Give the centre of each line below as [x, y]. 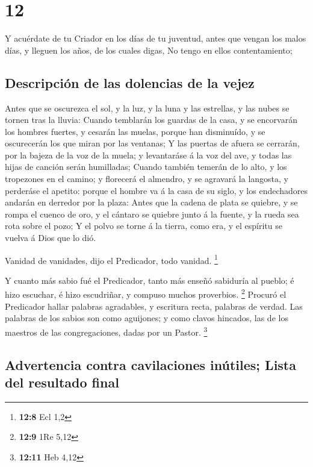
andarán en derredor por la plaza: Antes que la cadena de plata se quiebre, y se [151, 202]
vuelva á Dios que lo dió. [51, 238]
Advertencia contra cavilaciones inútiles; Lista [150, 364]
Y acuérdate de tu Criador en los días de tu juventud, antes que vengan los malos [156, 38]
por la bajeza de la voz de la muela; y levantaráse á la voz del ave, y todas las [148, 155]
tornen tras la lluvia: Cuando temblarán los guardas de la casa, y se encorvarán [151, 120]
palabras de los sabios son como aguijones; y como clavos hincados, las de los [147, 318]
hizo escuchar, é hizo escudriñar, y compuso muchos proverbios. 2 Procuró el [146, 293]
